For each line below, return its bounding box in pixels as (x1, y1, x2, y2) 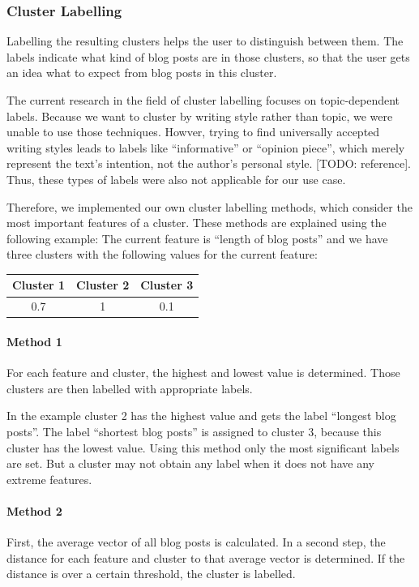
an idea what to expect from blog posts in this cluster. (6, 64, 277, 81)
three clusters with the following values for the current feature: (6, 246, 318, 263)
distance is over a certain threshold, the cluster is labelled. (6, 565, 296, 582)
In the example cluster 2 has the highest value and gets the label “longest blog (6, 407, 396, 424)
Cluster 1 (12, 276, 66, 293)
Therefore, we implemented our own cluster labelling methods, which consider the (6, 198, 413, 215)
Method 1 (6, 332, 62, 349)
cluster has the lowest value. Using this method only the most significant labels (6, 439, 400, 456)
